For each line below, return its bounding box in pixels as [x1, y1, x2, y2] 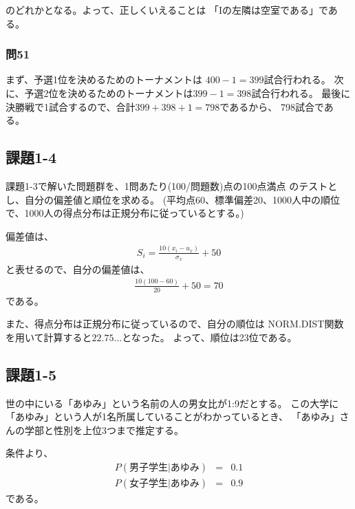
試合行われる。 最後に [251, 86, 351, 100]
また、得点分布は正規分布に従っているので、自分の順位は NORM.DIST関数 [6, 316, 344, 331]
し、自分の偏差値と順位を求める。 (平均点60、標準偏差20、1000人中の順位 [6, 192, 341, 206]
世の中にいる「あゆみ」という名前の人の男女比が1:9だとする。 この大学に [6, 396, 339, 410]
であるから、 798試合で [219, 99, 324, 113]
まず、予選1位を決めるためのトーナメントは [6, 72, 203, 87]
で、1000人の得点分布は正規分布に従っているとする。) [6, 206, 244, 220]
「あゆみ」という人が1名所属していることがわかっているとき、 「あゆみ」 [6, 409, 340, 424]
